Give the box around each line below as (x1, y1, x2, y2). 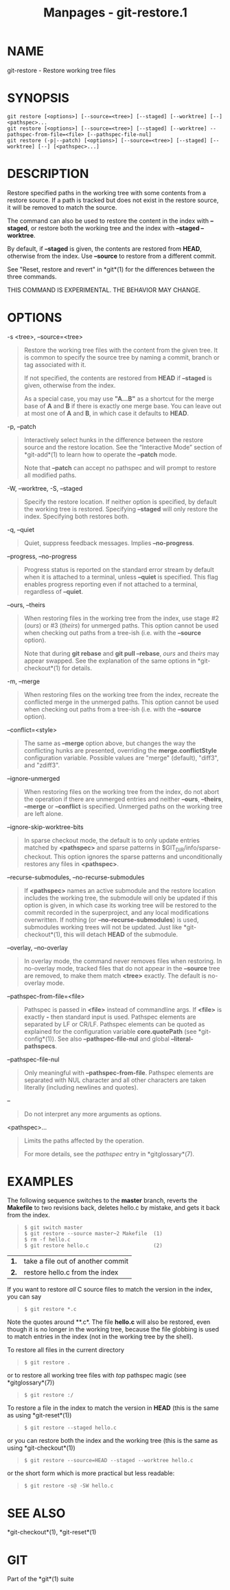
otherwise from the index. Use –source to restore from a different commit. (7, 252, 216, 260)
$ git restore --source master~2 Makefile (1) (23, 1230, 163, 1237)
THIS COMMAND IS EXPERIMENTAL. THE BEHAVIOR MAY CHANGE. (7, 285, 201, 294)
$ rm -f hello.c (23, 1236, 71, 1244)
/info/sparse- (183, 843, 221, 852)
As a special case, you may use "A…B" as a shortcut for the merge (23, 394, 214, 403)
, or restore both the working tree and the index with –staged (27, 223, 200, 232)
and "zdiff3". (23, 761, 60, 769)
